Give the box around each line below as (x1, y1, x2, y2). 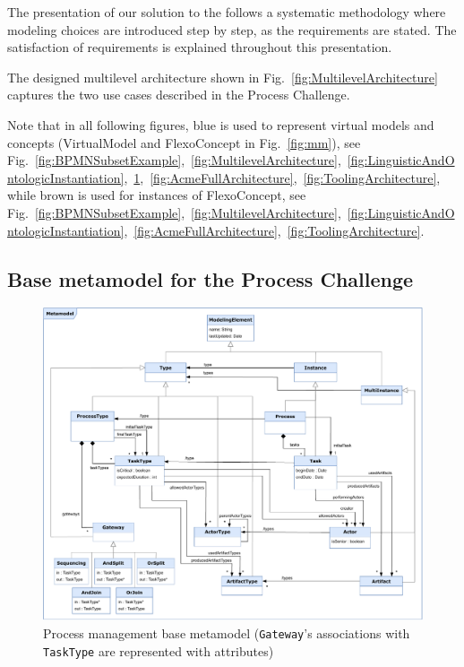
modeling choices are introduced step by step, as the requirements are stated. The (7, 20, 457, 39)
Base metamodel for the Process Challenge (7, 264, 414, 292)
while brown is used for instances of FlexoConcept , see (7, 186, 306, 204)
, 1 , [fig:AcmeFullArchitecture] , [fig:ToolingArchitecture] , (124, 168, 441, 186)
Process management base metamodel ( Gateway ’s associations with (43, 623, 410, 642)
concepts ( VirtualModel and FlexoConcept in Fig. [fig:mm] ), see (7, 133, 361, 152)
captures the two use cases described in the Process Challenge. (7, 85, 350, 104)
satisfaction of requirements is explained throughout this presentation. (7, 38, 392, 56)
